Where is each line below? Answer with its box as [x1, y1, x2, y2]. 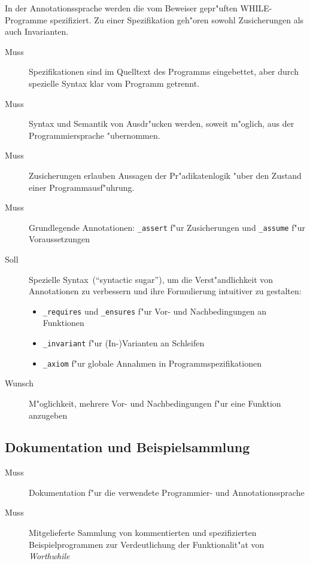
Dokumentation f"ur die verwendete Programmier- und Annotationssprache [29, 486, 305, 498]
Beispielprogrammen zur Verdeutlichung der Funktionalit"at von [29, 538, 265, 550]
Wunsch [5, 377, 34, 389]
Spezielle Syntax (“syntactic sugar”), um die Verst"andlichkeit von [29, 273, 273, 285]
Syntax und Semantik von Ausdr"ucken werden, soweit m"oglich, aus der [29, 117, 294, 130]
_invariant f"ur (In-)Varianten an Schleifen [42, 337, 205, 349]
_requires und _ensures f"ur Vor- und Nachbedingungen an [42, 304, 267, 317]
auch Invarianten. [5, 25, 69, 38]
